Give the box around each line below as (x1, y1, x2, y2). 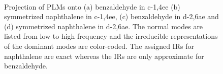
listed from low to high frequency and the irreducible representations (4, 31, 218, 41)
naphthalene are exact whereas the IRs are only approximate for (4, 50, 204, 61)
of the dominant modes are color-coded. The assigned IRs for (4, 40, 194, 51)
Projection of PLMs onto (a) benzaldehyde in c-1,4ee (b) (4, 1, 180, 12)
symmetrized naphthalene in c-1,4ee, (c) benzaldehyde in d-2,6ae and (4, 11, 219, 22)
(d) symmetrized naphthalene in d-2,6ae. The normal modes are (4, 21, 203, 31)
